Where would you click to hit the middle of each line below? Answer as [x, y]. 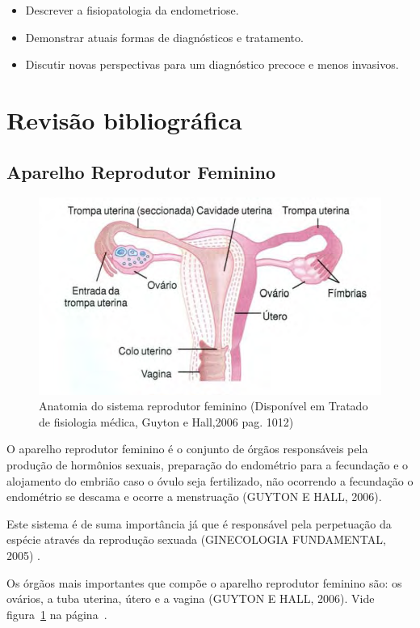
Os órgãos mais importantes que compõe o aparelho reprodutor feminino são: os [204, 582]
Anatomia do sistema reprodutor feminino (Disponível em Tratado [204, 406]
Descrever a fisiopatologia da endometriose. [132, 10]
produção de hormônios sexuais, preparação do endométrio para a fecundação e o [208, 465]
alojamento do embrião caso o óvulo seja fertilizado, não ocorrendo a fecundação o [210, 480]
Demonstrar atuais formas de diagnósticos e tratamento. [164, 37]
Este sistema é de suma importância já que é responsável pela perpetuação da [199, 523]
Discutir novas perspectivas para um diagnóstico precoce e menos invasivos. [212, 64]
